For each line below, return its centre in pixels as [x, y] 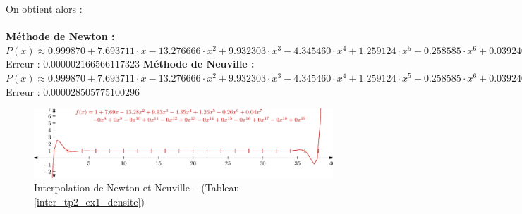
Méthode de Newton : [60, 36]
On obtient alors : [44, 8]
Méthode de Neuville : [199, 64]
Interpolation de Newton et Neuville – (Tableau [137, 188]
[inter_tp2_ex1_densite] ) [89, 201]
